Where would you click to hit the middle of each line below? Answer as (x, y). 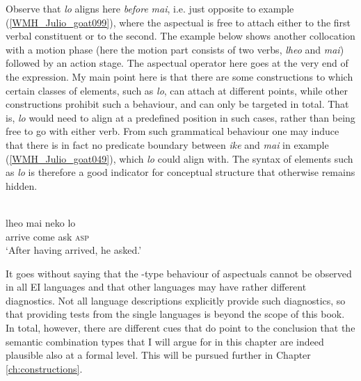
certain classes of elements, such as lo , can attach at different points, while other (177, 90)
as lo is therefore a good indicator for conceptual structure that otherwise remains (180, 172)
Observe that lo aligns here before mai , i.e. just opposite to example (150, 8)
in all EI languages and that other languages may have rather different (156, 287)
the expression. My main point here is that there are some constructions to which (179, 76)
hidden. (22, 185)
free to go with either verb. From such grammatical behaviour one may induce (173, 131)
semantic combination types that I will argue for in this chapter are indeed (165, 341)
